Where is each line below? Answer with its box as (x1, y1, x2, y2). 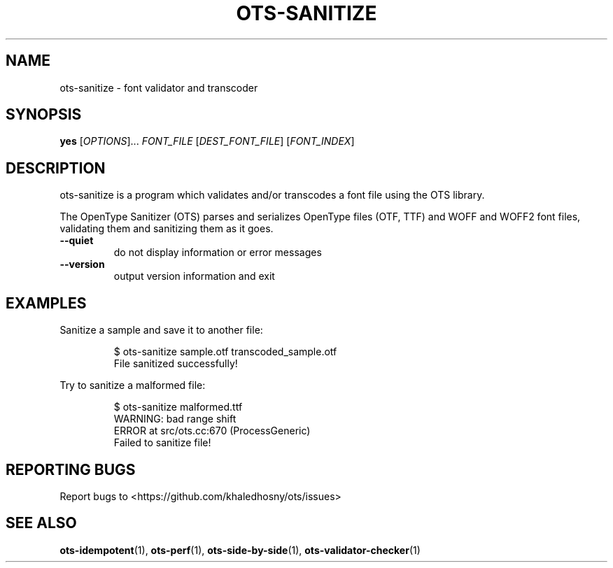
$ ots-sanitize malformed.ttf (113, 401, 243, 413)
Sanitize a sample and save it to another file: (59, 324, 263, 336)
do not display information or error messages (113, 246, 322, 259)
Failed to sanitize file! (113, 436, 211, 449)
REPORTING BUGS (6, 460, 136, 478)
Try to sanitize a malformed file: (59, 379, 206, 392)
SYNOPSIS (6, 106, 82, 124)
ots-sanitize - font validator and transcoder (59, 81, 258, 94)
